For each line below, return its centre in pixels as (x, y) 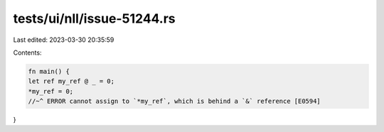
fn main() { (49, 71)
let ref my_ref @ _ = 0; (71, 81)
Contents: (27, 53)
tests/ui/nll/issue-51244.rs (94, 18)
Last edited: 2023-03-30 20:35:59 (64, 40)
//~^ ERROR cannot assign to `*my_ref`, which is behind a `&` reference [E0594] (175, 101)
